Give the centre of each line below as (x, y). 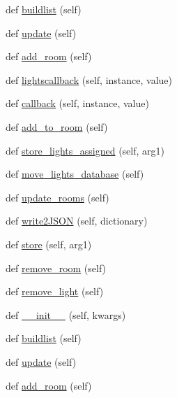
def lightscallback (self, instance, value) (89, 79)
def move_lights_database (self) (75, 174)
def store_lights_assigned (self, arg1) (85, 150)
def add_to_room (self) (57, 126)
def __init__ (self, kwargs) (66, 314)
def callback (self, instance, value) (77, 103)
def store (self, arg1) (49, 244)
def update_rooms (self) (57, 197)
